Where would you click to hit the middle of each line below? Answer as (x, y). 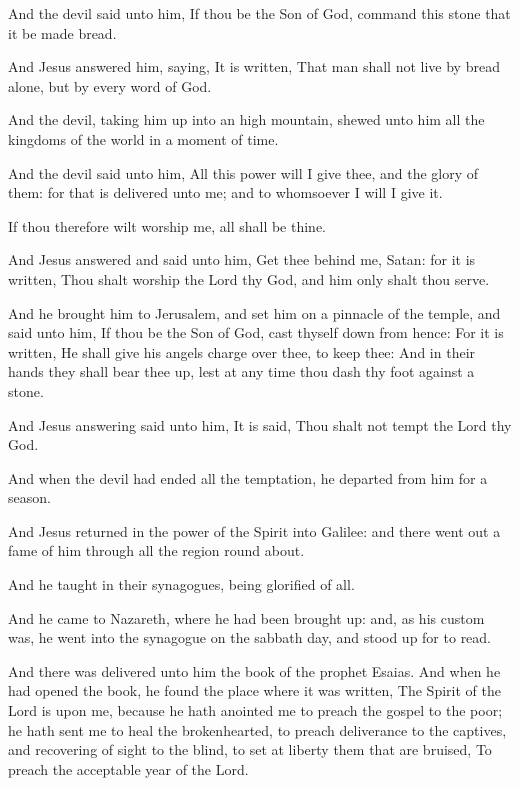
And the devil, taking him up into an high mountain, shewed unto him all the (246, 119)
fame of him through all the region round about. (156, 550)
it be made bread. (62, 32)
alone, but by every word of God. (110, 85)
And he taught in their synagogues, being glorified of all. (181, 584)
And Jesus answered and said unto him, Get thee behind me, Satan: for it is (242, 259)
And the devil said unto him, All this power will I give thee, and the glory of (243, 172)
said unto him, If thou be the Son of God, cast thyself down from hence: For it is (256, 332)
